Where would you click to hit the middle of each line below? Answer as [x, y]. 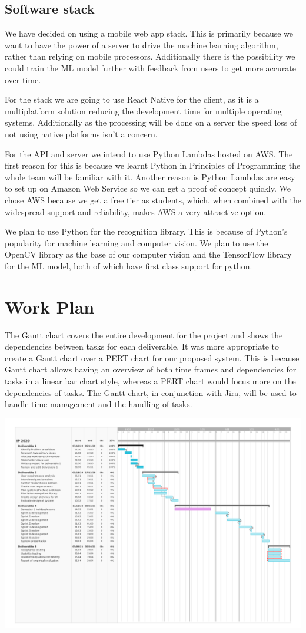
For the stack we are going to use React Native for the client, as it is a [132, 99]
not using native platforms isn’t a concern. [81, 133]
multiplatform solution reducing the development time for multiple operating [143, 111]
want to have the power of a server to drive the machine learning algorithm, [142, 44]
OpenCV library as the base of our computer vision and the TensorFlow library [148, 254]
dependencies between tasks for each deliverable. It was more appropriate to [142, 346]
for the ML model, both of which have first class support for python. [129, 266]
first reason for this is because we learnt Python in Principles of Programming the [153, 165]
